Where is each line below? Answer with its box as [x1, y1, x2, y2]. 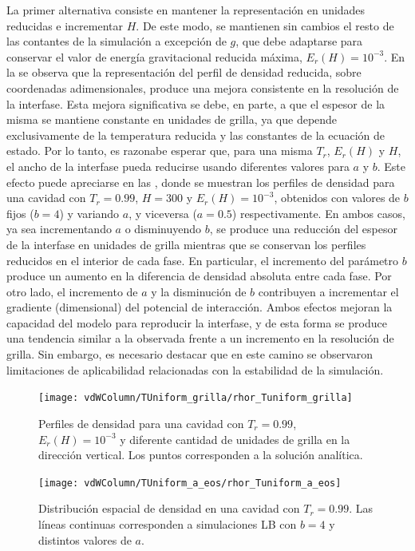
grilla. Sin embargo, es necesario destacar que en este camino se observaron [6, 346, 373, 363]
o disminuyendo [125, 220, 202, 237]
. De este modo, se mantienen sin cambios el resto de [136, 17, 394, 34]
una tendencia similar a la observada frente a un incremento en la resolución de [6, 330, 394, 347]
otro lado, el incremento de [6, 283, 138, 299]
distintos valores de [38, 531, 132, 548]
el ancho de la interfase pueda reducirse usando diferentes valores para [6, 157, 350, 174]
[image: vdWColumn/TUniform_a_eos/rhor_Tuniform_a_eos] [38, 477, 342, 489]
